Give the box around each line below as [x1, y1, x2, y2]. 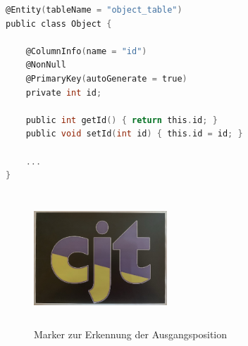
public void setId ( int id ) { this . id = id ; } [25, 129, 243, 139]
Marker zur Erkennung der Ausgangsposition [34, 327, 228, 342]
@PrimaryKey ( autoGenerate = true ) [25, 73, 187, 84]
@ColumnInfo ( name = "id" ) [25, 46, 147, 56]
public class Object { [6, 18, 112, 29]
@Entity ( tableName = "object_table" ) [6, 5, 182, 15]
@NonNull [25, 60, 66, 70]
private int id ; [25, 87, 102, 98]
